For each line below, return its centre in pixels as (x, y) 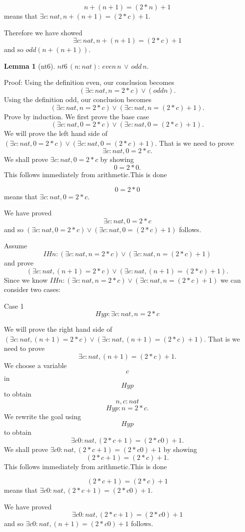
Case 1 (14, 306)
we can (231, 279)
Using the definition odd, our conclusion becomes (78, 99)
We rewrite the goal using (43, 416)
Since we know (26, 279)
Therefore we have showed (43, 32)
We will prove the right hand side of (58, 329)
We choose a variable (36, 365)
